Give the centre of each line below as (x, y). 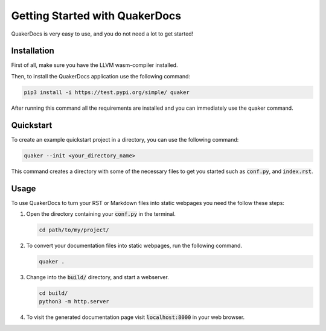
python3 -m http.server (74, 302)
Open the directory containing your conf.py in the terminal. (101, 213)
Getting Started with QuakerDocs (96, 16)
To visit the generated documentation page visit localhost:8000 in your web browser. (136, 317)
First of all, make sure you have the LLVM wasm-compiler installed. (94, 65)
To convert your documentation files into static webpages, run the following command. (134, 245)
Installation (33, 51)
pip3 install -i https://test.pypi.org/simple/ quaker (107, 92)
